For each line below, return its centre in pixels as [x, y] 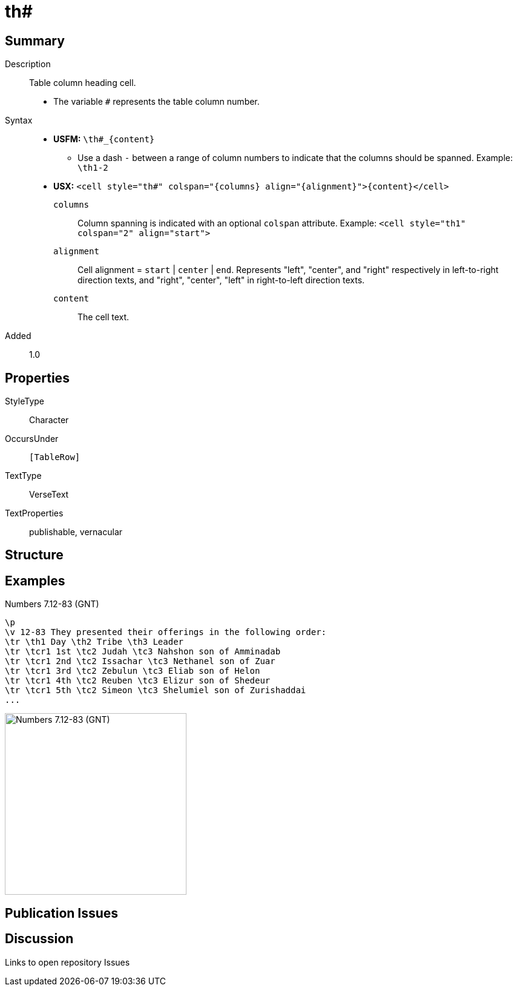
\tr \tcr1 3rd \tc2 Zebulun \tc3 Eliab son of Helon [133, 671]
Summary [35, 41]
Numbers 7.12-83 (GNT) [52, 604]
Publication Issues [62, 913]
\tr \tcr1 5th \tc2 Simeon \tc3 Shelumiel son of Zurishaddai [156, 690]
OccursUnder [32, 439]
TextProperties [34, 513]
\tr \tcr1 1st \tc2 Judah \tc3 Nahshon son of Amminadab [143, 652]
